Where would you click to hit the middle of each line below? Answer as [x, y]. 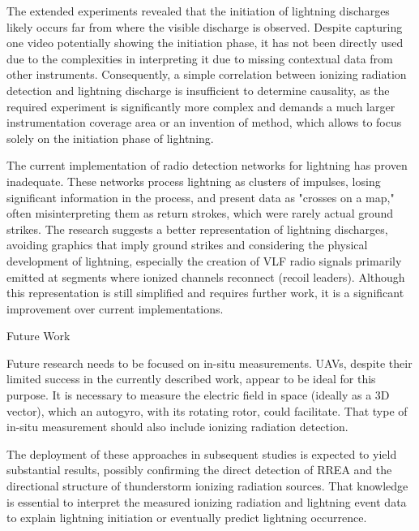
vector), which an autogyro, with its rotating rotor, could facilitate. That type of [207, 410]
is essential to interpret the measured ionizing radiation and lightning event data [207, 501]
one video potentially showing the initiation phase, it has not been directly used [205, 43]
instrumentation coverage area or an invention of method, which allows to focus [204, 122]
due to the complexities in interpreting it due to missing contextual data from [200, 58]
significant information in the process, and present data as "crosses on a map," [201, 197]
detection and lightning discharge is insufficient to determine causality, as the [198, 90]
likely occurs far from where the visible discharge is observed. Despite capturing [205, 26]
